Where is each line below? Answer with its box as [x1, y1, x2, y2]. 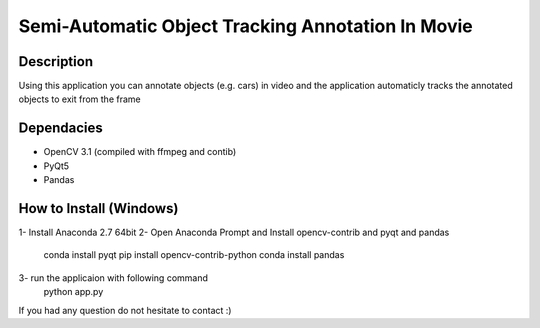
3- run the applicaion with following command [18, 271, 209, 284]
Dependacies [18, 120, 104, 137]
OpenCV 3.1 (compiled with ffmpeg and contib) [43, 146, 237, 158]
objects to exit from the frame [18, 93, 141, 105]
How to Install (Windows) [18, 200, 179, 217]
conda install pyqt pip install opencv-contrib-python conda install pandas [43, 249, 345, 261]
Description [18, 53, 94, 70]
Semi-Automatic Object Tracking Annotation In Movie [18, 15, 474, 37]
